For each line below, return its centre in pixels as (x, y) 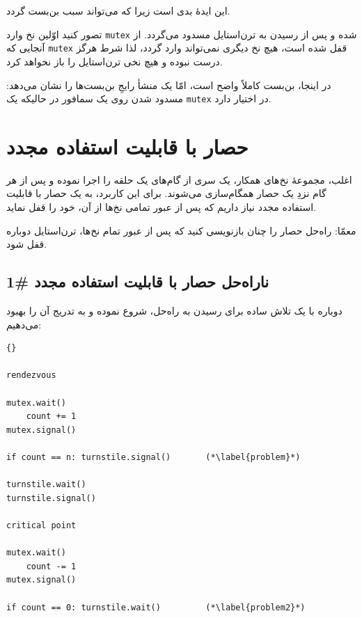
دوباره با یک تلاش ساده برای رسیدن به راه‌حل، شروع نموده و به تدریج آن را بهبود (174, 311)
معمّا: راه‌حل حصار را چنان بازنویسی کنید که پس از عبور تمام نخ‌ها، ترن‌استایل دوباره (181, 230)
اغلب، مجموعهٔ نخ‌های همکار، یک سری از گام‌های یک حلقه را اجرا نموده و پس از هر (179, 179)
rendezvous (31, 375)
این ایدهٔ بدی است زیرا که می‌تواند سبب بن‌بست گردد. (118, 10)
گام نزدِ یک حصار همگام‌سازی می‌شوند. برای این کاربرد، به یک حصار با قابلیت (166, 193)
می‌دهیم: (24, 324)
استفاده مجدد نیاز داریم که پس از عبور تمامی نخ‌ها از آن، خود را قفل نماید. (162, 207)
